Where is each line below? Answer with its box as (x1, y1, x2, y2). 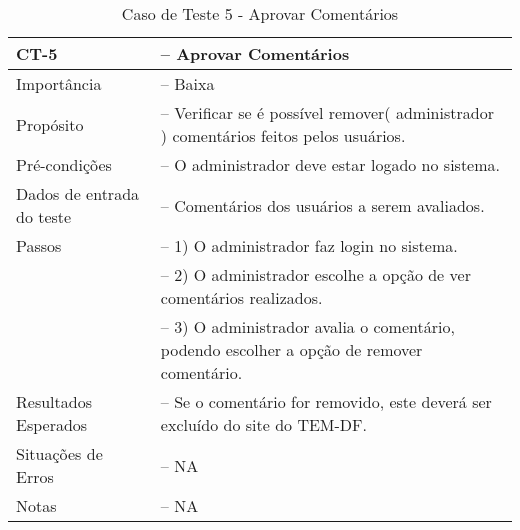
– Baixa (160, 72, 215, 95)
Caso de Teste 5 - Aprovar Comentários (121, 2, 399, 25)
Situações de (16, 442, 103, 465)
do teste (16, 205, 72, 228)
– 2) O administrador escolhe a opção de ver (160, 263, 471, 286)
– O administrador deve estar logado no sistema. (160, 153, 500, 176)
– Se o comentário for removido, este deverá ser (160, 390, 492, 413)
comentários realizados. (160, 286, 323, 309)
